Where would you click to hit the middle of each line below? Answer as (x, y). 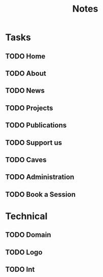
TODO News (25, 91)
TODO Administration (40, 177)
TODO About (26, 73)
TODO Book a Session (41, 194)
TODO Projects (29, 108)
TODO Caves (26, 160)
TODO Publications (36, 125)
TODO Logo (24, 252)
